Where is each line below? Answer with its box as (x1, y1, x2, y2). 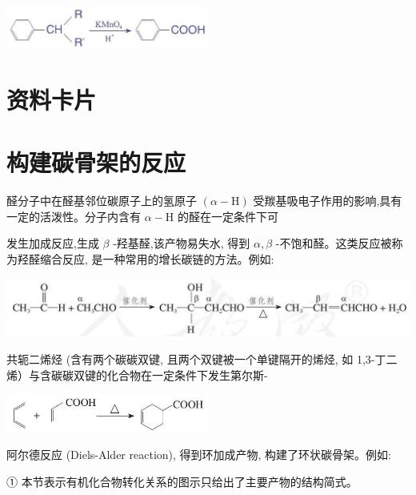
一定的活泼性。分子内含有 (6, 207, 141, 224)
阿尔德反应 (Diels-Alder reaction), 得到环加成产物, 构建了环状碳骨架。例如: (6, 446, 392, 463)
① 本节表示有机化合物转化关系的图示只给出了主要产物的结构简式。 (6, 473, 358, 489)
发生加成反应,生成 (6, 235, 99, 252)
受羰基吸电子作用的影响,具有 (253, 192, 402, 209)
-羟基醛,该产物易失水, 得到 (113, 235, 250, 252)
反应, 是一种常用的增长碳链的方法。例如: (62, 251, 274, 267)
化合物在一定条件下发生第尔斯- (106, 366, 268, 383)
